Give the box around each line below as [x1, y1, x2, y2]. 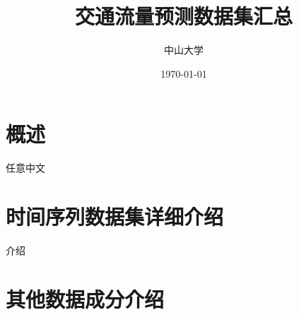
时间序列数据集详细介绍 [6, 202, 224, 231]
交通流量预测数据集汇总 [74, 1, 293, 30]
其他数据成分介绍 [6, 284, 165, 313]
